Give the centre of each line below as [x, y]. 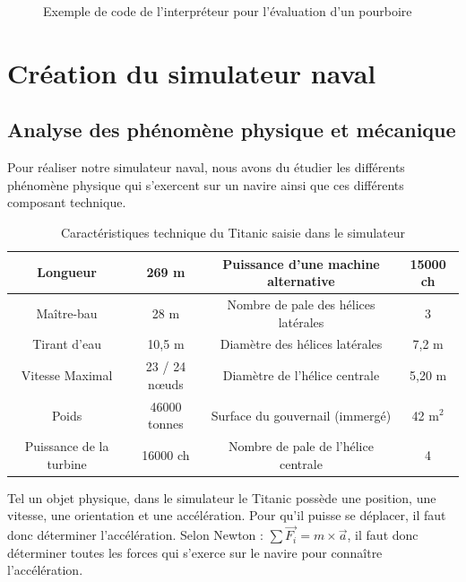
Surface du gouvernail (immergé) [301, 415]
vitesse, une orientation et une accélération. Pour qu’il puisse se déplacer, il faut [227, 515]
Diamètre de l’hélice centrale [301, 375]
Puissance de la [67, 446]
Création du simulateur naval [192, 72]
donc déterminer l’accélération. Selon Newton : [135, 535]
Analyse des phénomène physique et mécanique [232, 130]
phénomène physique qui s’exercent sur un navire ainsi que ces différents [206, 184]
